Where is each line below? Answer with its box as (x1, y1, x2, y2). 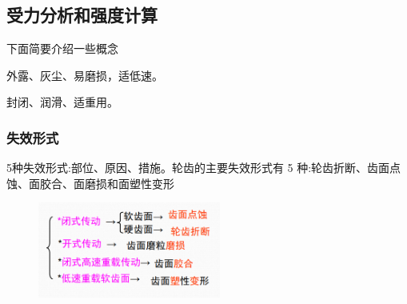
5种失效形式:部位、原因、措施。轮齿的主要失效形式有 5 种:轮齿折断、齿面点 (6, 159, 401, 176)
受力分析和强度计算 (6, 2, 158, 27)
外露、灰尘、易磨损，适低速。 (6, 66, 163, 83)
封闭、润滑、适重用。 (6, 94, 118, 110)
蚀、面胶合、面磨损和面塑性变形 (6, 174, 174, 191)
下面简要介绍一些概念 (6, 40, 118, 57)
